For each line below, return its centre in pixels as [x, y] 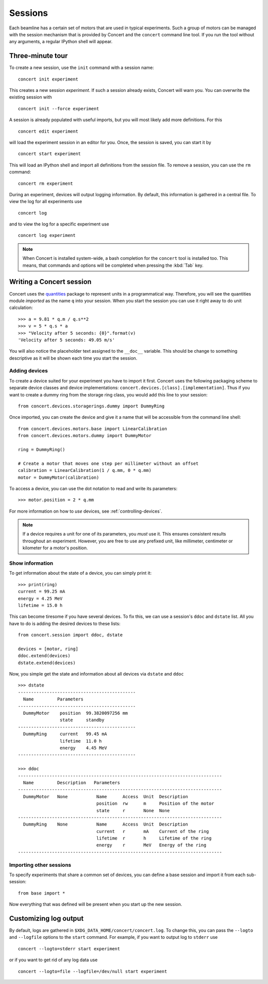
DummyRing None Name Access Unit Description [105, 824]
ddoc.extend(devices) [44, 656]
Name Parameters [53, 699]
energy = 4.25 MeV [40, 598]
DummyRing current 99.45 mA [65, 734]
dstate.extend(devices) [47, 663]
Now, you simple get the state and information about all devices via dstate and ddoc [97, 674]
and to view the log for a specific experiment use [59, 224]
